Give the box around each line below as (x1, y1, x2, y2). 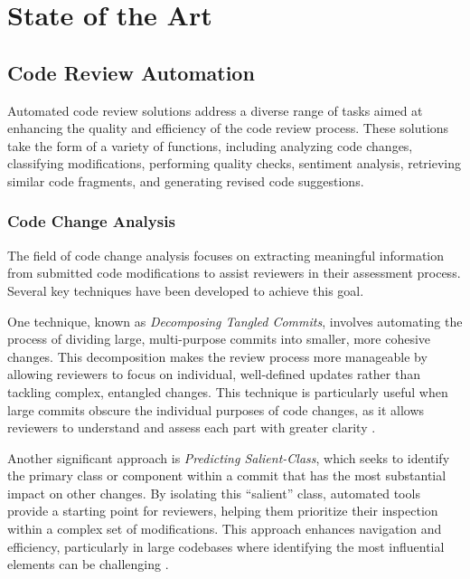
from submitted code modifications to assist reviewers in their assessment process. (7, 263, 461, 282)
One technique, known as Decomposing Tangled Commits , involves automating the (7, 311, 463, 330)
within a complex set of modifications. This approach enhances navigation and (7, 519, 442, 538)
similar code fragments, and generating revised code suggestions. (7, 171, 364, 190)
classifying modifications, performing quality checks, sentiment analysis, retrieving (7, 154, 461, 173)
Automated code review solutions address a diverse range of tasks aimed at (7, 100, 423, 119)
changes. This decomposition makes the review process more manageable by (7, 346, 428, 365)
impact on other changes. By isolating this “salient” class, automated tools (7, 483, 420, 502)
